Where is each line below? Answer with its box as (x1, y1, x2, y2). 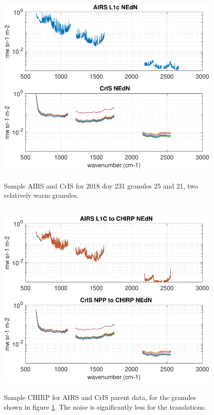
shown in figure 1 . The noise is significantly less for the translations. (4, 401, 207, 412)
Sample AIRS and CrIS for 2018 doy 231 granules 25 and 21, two (4, 180, 198, 190)
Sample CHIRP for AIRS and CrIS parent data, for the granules (4, 392, 196, 402)
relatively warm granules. (4, 190, 79, 200)
